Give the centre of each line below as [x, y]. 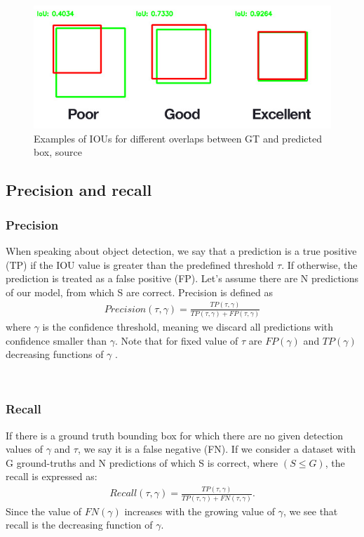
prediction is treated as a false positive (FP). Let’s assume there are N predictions [182, 278]
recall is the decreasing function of [79, 525]
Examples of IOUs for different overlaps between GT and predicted [178, 138]
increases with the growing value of [200, 511]
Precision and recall [79, 190]
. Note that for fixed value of [176, 340]
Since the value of [44, 511]
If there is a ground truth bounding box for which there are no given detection [175, 435]
